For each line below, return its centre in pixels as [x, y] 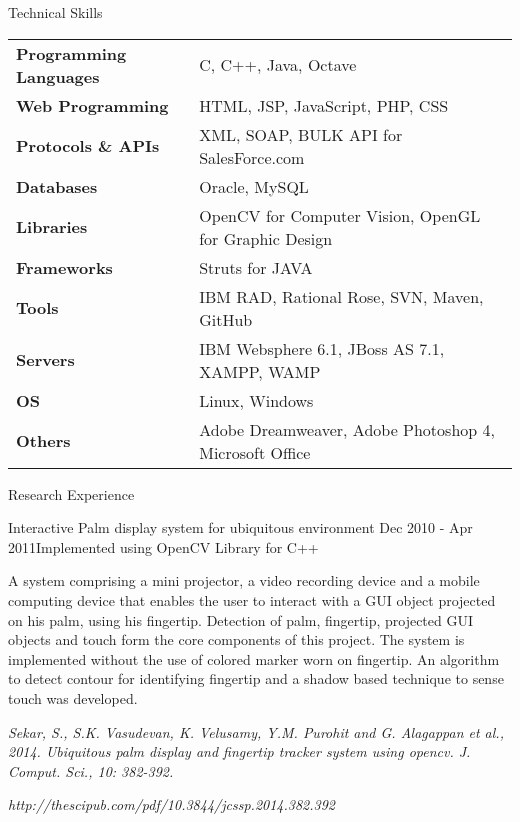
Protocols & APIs [88, 146]
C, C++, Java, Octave [278, 65]
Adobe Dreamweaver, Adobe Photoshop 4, [347, 429]
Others [43, 441]
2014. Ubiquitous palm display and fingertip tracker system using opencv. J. [239, 751]
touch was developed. [73, 697]
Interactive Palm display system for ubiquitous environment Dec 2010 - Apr [240, 527]
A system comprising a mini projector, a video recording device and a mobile [244, 580]
